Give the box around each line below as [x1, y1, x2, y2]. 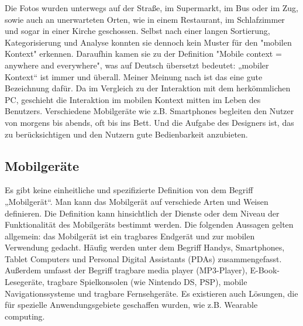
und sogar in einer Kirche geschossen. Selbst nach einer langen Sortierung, [5, 25, 270, 37]
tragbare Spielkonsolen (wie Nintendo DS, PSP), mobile [47, 276, 247, 288]
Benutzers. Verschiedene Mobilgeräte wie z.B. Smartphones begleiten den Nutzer [5, 105, 294, 117]
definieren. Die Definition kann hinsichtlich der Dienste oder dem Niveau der [5, 207, 280, 219]
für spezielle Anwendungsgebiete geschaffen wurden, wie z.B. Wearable [5, 298, 258, 311]
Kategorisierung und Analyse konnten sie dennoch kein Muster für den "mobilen [5, 36, 292, 48]
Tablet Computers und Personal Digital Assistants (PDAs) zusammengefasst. [5, 252, 282, 265]
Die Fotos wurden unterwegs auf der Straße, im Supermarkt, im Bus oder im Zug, [5, 2, 298, 13]
